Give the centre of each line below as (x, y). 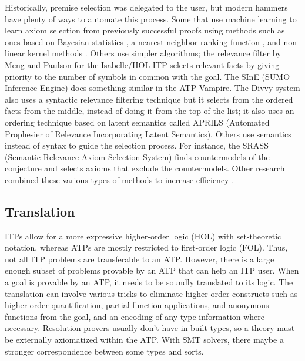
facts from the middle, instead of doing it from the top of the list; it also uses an (150, 111)
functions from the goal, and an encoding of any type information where (135, 316)
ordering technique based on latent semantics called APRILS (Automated (137, 122)
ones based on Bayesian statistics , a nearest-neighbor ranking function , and (143, 41)
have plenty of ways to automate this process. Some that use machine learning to (151, 18)
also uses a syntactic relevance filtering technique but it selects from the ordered (149, 99)
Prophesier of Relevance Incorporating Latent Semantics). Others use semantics (148, 134)
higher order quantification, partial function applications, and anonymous (137, 305)
